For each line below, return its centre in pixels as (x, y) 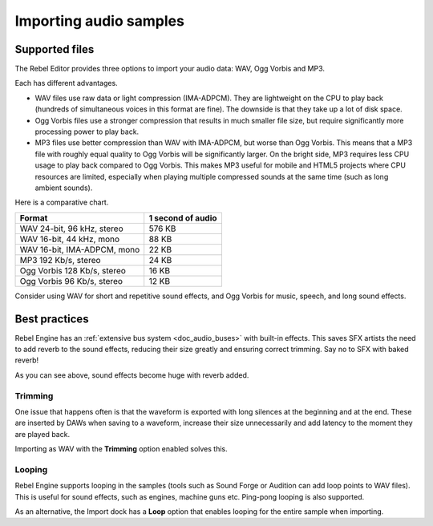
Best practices (52, 319)
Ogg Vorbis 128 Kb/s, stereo (73, 270)
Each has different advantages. (66, 83)
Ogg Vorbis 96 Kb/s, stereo (71, 281)
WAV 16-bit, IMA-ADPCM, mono (80, 249)
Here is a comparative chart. (62, 202)
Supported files (55, 49)
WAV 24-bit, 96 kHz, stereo (71, 229)
